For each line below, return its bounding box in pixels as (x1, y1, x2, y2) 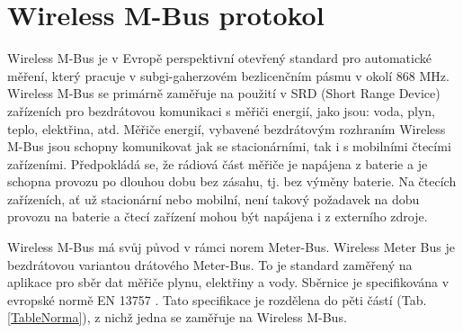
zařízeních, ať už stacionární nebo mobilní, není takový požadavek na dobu (7, 189, 420, 208)
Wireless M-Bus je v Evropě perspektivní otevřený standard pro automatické (7, 49, 432, 67)
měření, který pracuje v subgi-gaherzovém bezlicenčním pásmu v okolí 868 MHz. (7, 66, 450, 85)
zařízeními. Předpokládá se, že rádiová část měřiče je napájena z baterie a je (7, 154, 428, 173)
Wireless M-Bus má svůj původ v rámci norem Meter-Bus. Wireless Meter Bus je (7, 238, 455, 256)
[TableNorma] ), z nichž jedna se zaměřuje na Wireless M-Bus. (7, 308, 347, 327)
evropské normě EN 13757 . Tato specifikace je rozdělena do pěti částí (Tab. (7, 290, 427, 309)
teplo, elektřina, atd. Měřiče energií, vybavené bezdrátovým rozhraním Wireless (7, 119, 446, 138)
